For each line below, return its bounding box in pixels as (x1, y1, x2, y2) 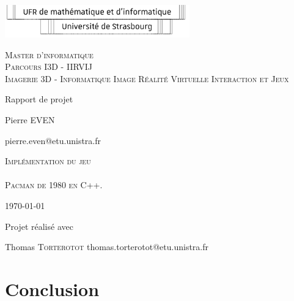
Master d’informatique (5, 48, 94, 61)
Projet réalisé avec (5, 219, 73, 232)
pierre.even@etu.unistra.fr (5, 134, 101, 147)
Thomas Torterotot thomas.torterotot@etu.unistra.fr (5, 240, 209, 253)
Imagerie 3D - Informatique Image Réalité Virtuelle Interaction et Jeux (5, 72, 289, 85)
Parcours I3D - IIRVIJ (5, 60, 92, 73)
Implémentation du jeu (5, 154, 91, 167)
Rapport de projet (5, 93, 73, 105)
